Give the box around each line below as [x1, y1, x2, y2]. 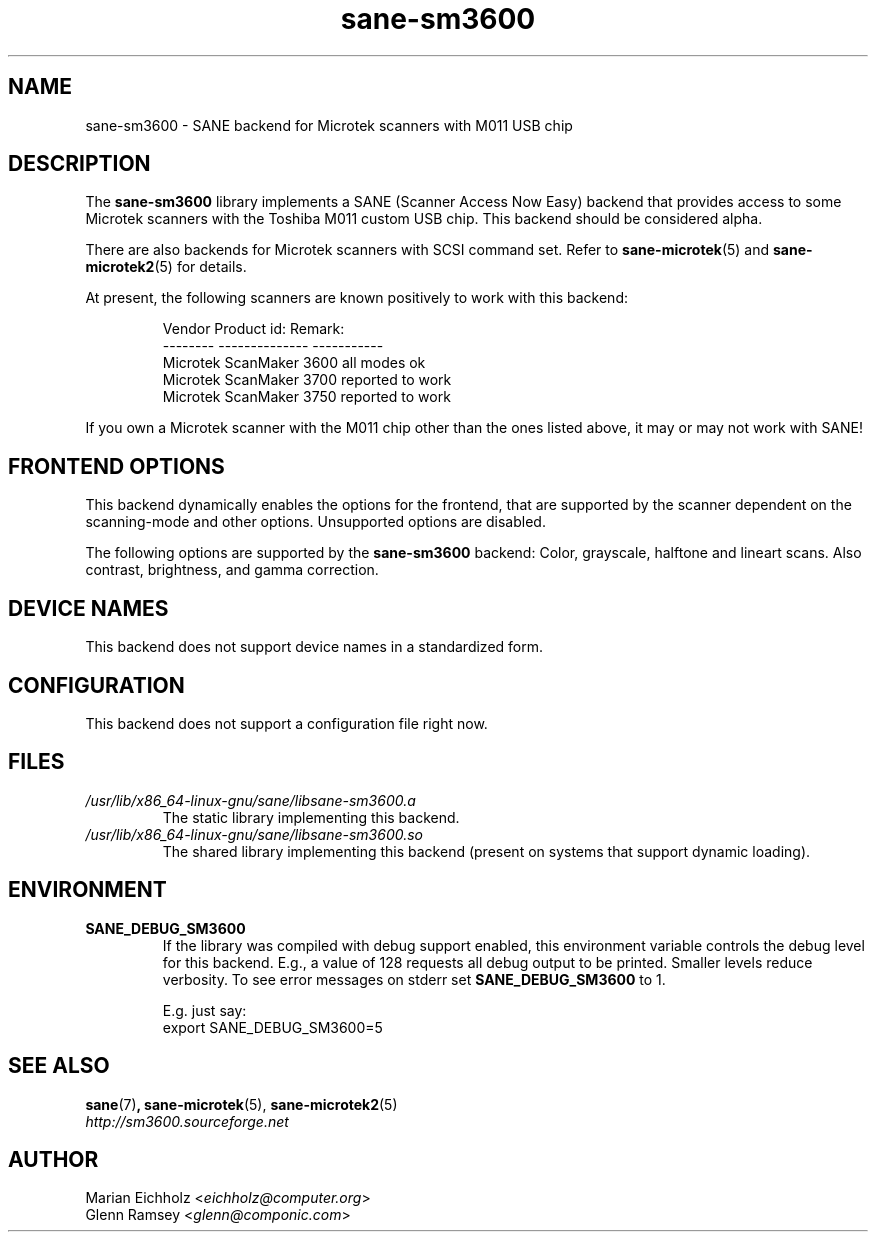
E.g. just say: [162, 1001, 247, 1019]
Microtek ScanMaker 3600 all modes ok [162, 354, 426, 372]
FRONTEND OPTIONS [8, 453, 225, 479]
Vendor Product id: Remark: [162, 320, 345, 338]
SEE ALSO [8, 1053, 110, 1079]
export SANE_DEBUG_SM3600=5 [162, 1018, 383, 1036]
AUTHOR [8, 1146, 99, 1172]
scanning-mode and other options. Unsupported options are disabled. [85, 513, 546, 531]
